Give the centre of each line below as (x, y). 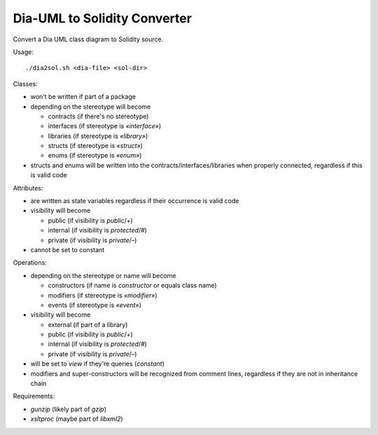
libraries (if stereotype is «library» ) (98, 136)
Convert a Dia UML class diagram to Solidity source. (88, 39)
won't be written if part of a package (83, 97)
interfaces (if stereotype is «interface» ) (104, 126)
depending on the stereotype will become (91, 106)
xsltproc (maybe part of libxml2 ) (77, 419)
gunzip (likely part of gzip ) (68, 409)
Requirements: (34, 396)
